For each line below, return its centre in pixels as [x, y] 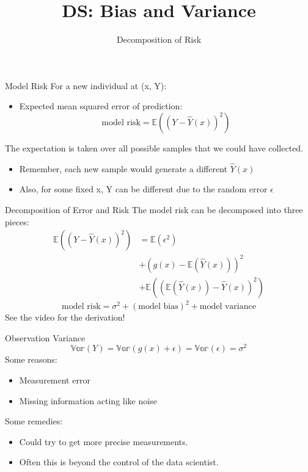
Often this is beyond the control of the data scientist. [119, 462]
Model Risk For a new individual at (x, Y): [86, 85]
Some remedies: [34, 421]
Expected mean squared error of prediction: [101, 106]
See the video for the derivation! [65, 317]
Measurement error [55, 380]
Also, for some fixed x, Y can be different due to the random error [143, 189]
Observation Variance [45, 337]
